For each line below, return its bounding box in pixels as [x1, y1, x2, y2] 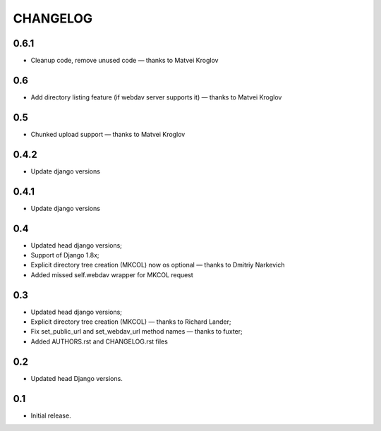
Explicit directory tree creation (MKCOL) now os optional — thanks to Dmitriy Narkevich [30, 261, 285, 269]
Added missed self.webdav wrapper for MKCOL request [30, 270, 193, 279]
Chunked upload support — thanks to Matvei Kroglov [30, 130, 186, 138]
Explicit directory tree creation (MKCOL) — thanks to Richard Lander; [30, 317, 231, 326]
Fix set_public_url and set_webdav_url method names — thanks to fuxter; [30, 327, 243, 336]
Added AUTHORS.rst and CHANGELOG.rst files [30, 337, 169, 346]
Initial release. [30, 411, 71, 420]
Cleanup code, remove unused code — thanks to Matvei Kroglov [30, 56, 219, 65]
